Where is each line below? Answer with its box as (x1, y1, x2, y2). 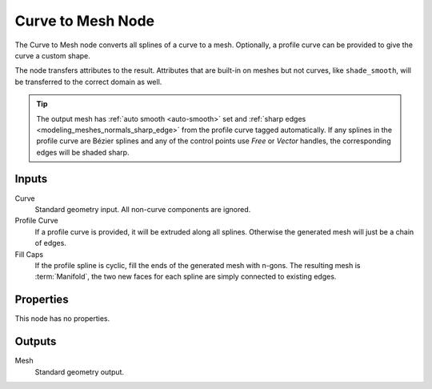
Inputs (14, 172, 48, 186)
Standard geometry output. (34, 367, 124, 376)
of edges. (34, 239, 67, 248)
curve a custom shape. (14, 50, 91, 60)
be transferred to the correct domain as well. (14, 77, 162, 86)
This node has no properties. (14, 314, 110, 323)
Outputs (14, 335, 57, 348)
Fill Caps (14, 249, 44, 259)
